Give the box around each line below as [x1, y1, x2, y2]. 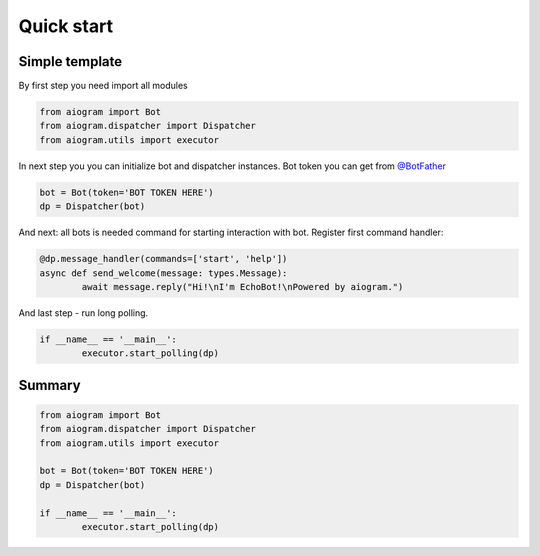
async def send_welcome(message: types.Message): [39, 267, 288, 279]
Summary [18, 376, 81, 394]
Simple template [18, 53, 123, 70]
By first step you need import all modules [18, 80, 189, 92]
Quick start [18, 15, 114, 37]
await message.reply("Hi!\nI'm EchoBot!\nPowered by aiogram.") [81, 281, 404, 292]
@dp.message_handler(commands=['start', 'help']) [39, 253, 288, 265]
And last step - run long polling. [18, 306, 149, 319]
